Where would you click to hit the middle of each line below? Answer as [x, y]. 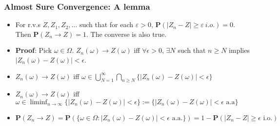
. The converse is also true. [127, 34]
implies [239, 50]
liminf [39, 102]
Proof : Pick [34, 50]
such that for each [106, 24]
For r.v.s [28, 24]
